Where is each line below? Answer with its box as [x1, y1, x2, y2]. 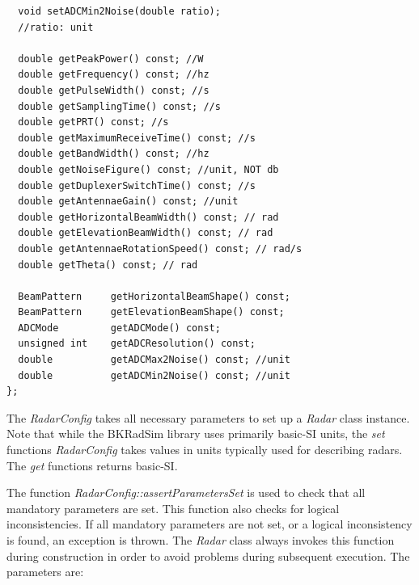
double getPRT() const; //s [18, 116, 169, 128]
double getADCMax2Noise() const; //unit [18, 354, 290, 366]
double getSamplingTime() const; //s [18, 100, 221, 112]
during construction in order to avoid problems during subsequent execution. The [6, 547, 410, 564]
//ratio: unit [18, 21, 94, 33]
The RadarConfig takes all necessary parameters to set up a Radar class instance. [6, 409, 410, 426]
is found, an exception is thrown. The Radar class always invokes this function [6, 532, 395, 548]
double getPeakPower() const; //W [18, 53, 204, 65]
